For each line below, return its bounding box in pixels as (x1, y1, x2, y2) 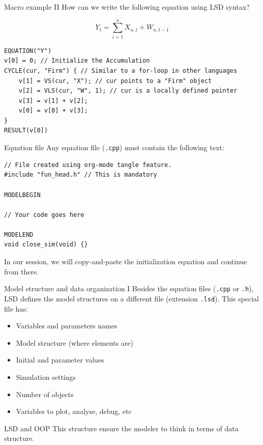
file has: (4, 303, 28, 314)
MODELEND (4, 231, 34, 238)
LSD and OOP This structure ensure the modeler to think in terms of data (4, 423, 239, 433)
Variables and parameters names (16, 320, 118, 331)
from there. (4, 266, 39, 276)
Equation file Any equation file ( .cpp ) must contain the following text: (4, 142, 224, 153)
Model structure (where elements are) (16, 337, 133, 348)
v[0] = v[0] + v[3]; (18, 107, 88, 115)
